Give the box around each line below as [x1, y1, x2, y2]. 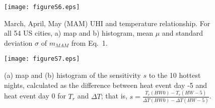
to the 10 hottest [149, 70, 201, 80]
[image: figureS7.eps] [4, 55, 80, 63]
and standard [162, 28, 203, 38]
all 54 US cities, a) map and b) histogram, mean [4, 28, 154, 38]
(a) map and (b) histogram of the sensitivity [4, 70, 141, 80]
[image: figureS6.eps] [4, 4, 80, 11]
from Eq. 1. [71, 37, 108, 48]
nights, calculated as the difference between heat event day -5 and [4, 79, 207, 90]
